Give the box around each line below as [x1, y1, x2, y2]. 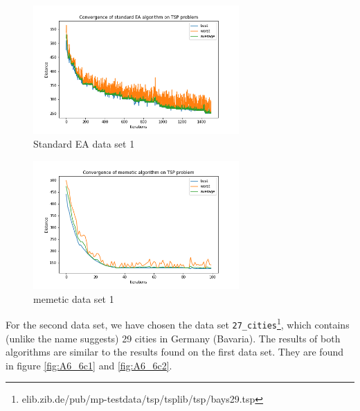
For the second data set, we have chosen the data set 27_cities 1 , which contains [6, 315, 350, 331]
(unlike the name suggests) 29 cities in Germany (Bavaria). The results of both [6, 331, 341, 345]
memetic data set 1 [33, 291, 114, 306]
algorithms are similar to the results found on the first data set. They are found [6, 344, 343, 359]
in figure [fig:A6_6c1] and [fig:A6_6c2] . [6, 358, 172, 372]
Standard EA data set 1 [33, 137, 135, 151]
